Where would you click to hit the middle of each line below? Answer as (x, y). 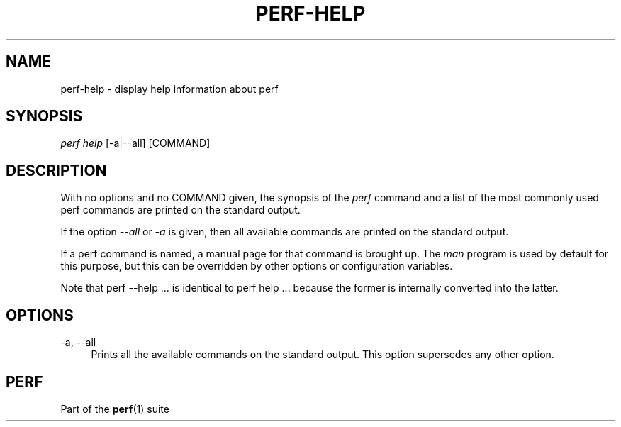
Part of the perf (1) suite (115, 409)
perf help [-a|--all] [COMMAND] (135, 143)
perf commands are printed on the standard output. (180, 210)
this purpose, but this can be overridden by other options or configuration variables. (257, 266)
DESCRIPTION (56, 170)
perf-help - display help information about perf (169, 89)
